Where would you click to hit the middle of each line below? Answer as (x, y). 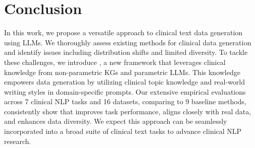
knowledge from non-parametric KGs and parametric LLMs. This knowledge (122, 72)
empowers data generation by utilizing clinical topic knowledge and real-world (125, 82)
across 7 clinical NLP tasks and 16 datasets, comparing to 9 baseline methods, (125, 101)
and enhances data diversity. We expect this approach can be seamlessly (116, 121)
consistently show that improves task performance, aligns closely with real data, (128, 111)
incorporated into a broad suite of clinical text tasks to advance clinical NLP (123, 131)
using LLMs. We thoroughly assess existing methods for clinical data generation (128, 42)
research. (18, 141)
